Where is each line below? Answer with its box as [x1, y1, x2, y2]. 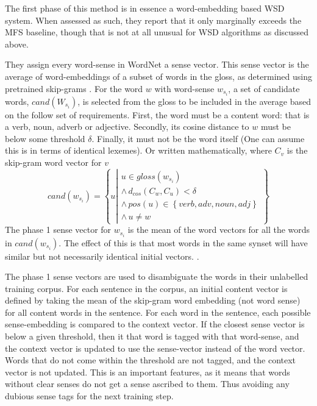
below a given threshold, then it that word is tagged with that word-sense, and [5, 330, 299, 343]
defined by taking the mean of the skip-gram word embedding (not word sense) [5, 294, 301, 307]
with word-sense [154, 82, 215, 94]
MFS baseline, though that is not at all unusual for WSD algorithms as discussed [5, 26, 309, 38]
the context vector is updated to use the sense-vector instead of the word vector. [5, 341, 305, 354]
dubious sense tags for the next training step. [5, 390, 174, 402]
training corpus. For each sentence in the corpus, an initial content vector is [5, 282, 288, 294]
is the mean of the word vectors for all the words [127, 223, 310, 236]
